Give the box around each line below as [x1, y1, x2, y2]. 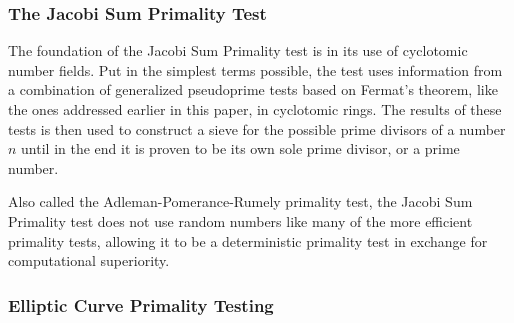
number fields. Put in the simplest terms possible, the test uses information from [8, 59, 503, 80]
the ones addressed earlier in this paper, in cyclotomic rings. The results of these [8, 99, 502, 119]
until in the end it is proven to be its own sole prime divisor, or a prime [21, 138, 460, 159]
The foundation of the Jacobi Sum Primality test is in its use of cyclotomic [8, 40, 468, 61]
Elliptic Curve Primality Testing [8, 292, 274, 317]
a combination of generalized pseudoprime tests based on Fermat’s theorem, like [8, 79, 498, 100]
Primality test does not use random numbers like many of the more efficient [8, 210, 473, 231]
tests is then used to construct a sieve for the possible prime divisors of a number [8, 118, 506, 139]
